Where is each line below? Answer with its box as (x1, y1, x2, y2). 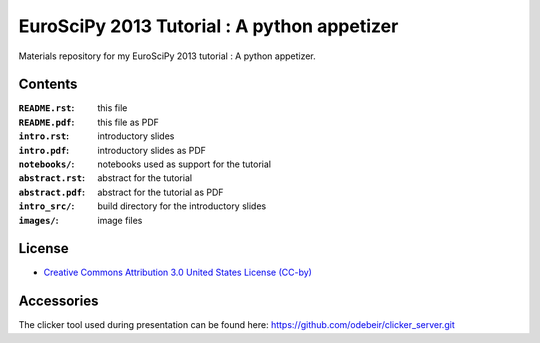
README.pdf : (18, 116, 75, 128)
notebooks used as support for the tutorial (97, 158, 272, 170)
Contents (18, 76, 78, 93)
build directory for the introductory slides (97, 200, 267, 212)
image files (97, 214, 143, 226)
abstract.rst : (18, 172, 85, 184)
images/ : (18, 214, 59, 226)
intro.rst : (18, 130, 70, 142)
